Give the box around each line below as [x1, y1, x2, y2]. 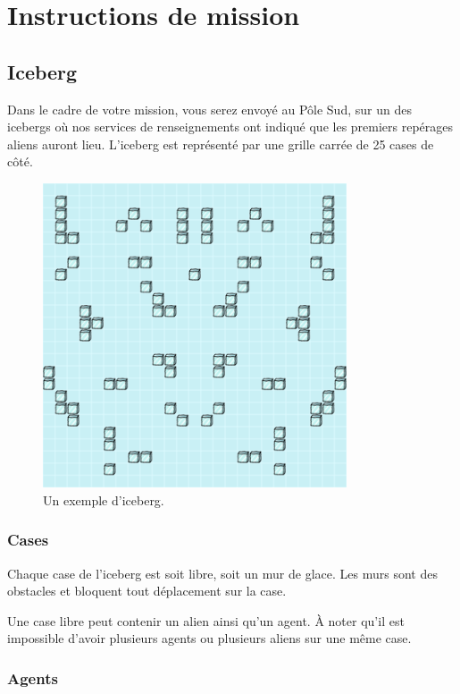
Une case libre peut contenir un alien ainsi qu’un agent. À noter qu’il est [7, 611, 405, 630]
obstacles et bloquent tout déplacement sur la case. [7, 581, 287, 600]
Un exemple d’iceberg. [43, 490, 164, 509]
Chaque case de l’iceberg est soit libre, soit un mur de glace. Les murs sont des [7, 563, 438, 582]
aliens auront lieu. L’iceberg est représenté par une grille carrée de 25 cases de [7, 134, 434, 153]
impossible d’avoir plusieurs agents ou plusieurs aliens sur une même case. [7, 629, 412, 647]
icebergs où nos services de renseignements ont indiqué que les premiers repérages [7, 117, 454, 136]
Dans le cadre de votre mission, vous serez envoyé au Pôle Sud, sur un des [7, 99, 412, 118]
